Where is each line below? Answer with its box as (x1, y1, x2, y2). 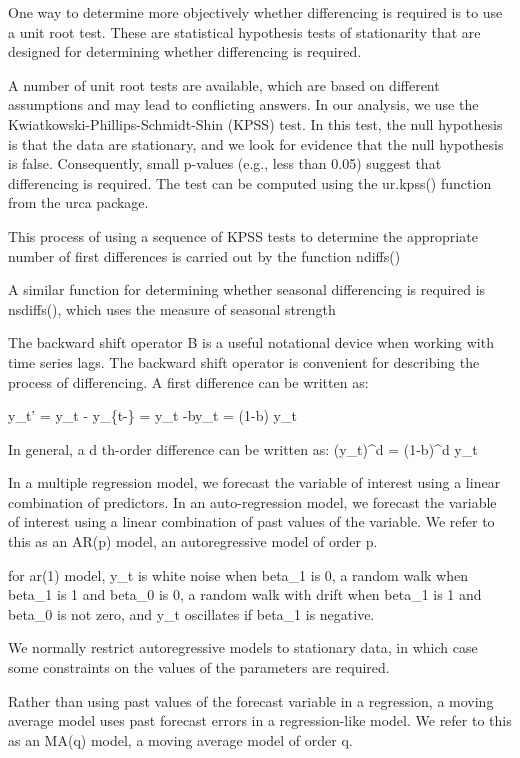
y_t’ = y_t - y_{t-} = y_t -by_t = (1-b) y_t (8, 405, 297, 426)
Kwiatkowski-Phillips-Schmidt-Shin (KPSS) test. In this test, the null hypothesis (8, 113, 503, 134)
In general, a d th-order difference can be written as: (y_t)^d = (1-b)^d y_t (8, 438, 478, 459)
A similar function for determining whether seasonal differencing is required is (8, 279, 486, 300)
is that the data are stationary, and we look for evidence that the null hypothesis (8, 133, 504, 154)
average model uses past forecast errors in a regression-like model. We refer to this (8, 710, 512, 731)
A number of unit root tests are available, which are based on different (8, 74, 440, 95)
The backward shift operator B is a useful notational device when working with (8, 332, 494, 353)
